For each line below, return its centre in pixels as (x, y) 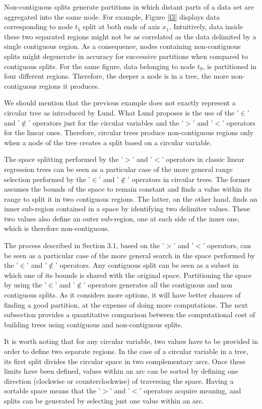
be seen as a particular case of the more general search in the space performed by (129, 255)
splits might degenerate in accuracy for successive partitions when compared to (126, 56)
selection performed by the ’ (47, 179)
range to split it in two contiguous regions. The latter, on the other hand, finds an (131, 198)
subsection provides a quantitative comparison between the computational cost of (130, 314)
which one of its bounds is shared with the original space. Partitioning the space (128, 275)
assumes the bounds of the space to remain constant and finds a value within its (128, 189)
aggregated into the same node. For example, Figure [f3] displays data (112, 16)
